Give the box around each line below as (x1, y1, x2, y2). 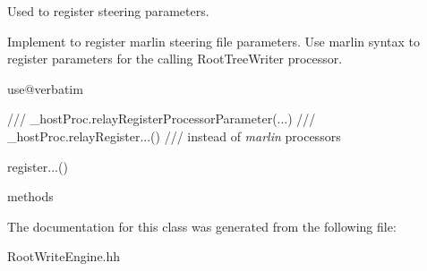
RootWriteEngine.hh (7, 247, 121, 266)
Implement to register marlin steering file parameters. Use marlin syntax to (7, 31, 421, 50)
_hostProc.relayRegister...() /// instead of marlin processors (7, 126, 341, 145)
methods (7, 187, 54, 206)
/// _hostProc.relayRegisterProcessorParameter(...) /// (7, 109, 316, 128)
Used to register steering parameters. (7, 2, 209, 20)
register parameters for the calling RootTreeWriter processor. (7, 49, 343, 68)
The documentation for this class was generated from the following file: (7, 216, 397, 235)
